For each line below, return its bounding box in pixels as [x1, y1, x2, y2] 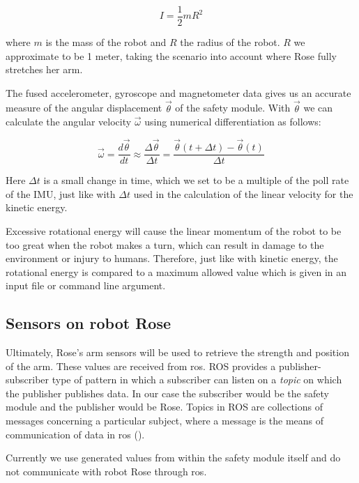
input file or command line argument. [6, 278, 166, 293]
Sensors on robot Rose [6, 312, 171, 334]
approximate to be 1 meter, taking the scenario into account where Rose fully [6, 48, 337, 63]
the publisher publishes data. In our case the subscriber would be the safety [6, 385, 329, 400]
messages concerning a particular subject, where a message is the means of [6, 413, 324, 428]
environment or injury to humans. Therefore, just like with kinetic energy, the [6, 251, 338, 266]
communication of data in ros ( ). [6, 427, 145, 441]
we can [303, 100, 333, 115]
